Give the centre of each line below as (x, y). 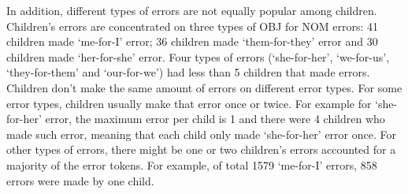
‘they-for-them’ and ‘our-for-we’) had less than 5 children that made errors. (188, 72)
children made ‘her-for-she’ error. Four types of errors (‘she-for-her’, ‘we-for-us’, (198, 56)
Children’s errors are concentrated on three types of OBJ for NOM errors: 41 (193, 26)
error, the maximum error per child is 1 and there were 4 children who (215, 119)
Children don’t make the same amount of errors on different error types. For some (204, 87)
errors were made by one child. (80, 180)
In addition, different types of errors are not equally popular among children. (192, 10)
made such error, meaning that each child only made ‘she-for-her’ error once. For (201, 134)
